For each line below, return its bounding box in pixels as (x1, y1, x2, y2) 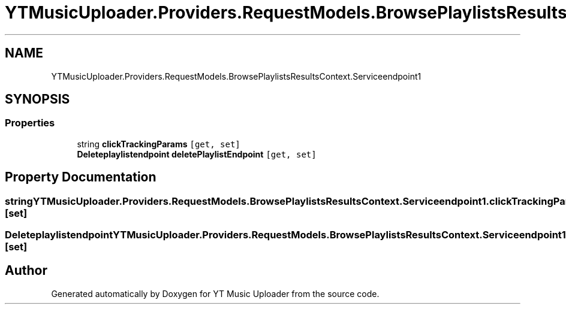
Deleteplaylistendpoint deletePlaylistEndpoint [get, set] (77, 149, 317, 159)
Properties (5, 117, 55, 129)
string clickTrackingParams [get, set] (77, 138, 240, 149)
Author (5, 263, 47, 278)
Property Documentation (5, 169, 156, 185)
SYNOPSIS (5, 92, 70, 107)
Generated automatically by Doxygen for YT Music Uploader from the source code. (51, 288, 380, 299)
